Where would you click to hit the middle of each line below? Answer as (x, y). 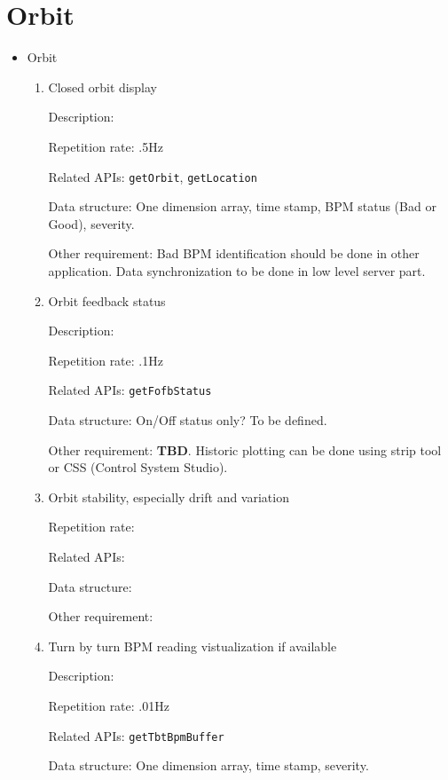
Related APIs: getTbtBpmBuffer (136, 735)
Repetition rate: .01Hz (109, 705)
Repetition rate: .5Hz (106, 146)
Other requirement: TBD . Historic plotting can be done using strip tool (245, 449)
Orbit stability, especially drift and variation (169, 496)
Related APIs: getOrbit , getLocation (153, 176)
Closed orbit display (102, 87)
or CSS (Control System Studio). (138, 467)
